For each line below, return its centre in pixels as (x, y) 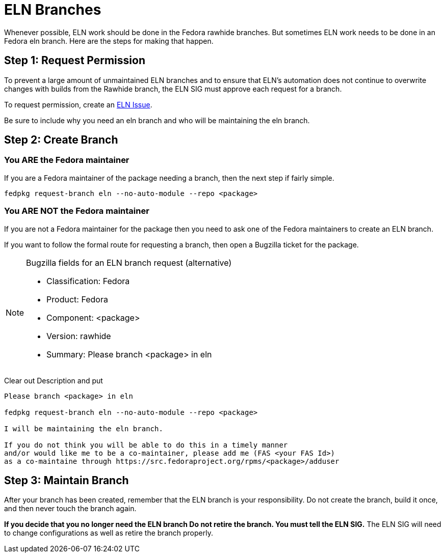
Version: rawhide (79, 336)
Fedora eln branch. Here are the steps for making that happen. (109, 41)
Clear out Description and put (54, 380)
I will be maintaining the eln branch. (84, 428)
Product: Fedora (77, 299)
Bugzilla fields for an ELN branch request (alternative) (129, 262)
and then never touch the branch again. (70, 509)
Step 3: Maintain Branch (67, 480)
